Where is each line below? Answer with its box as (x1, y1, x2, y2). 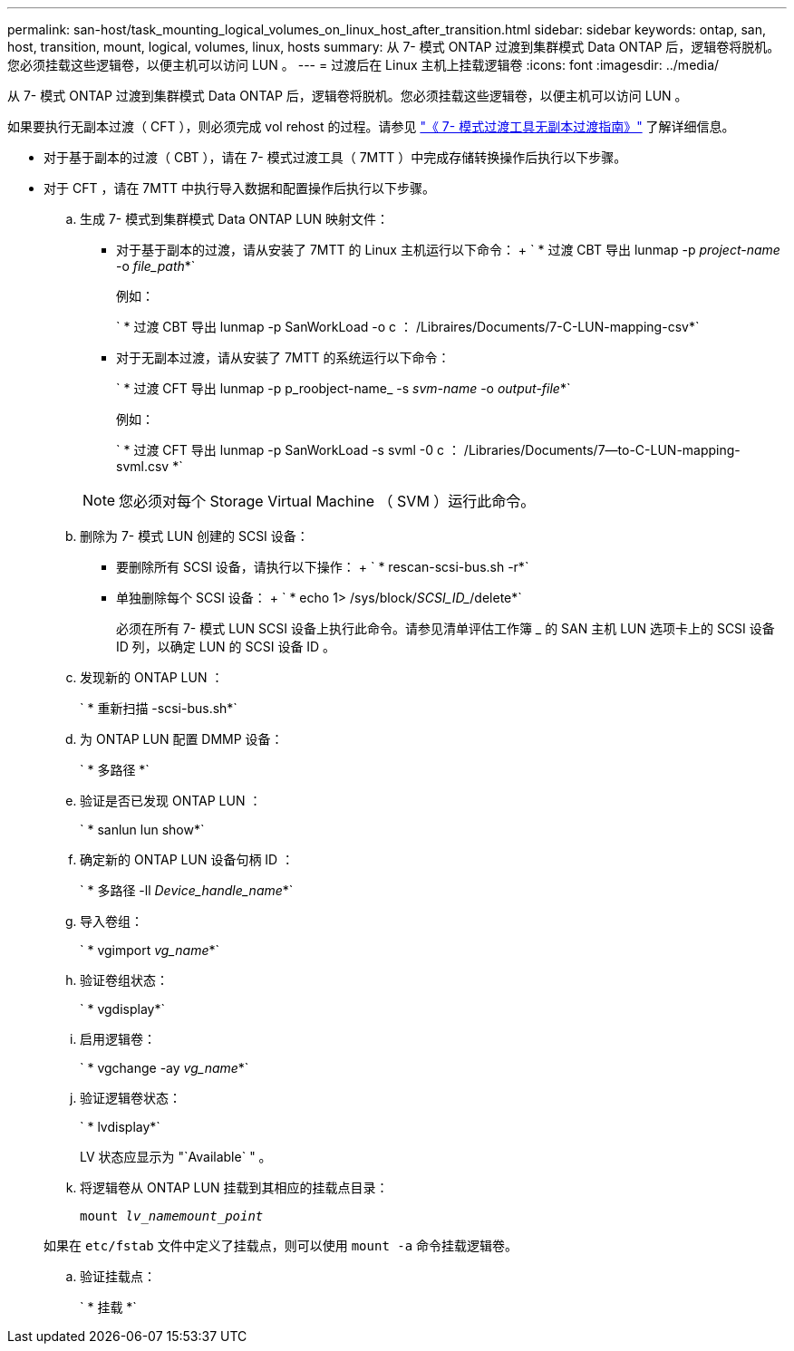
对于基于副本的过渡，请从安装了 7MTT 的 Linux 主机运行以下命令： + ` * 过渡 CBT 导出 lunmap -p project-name (116, 242, 780, 257)
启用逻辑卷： (80, 1031, 156, 1047)
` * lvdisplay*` (80, 1119, 160, 1134)
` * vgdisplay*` (80, 1001, 165, 1017)
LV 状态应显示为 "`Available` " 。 (80, 1149, 272, 1164)
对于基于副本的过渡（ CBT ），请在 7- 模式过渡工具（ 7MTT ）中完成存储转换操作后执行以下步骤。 (44, 150, 627, 165)
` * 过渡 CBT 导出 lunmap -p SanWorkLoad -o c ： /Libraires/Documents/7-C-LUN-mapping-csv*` (116, 319, 700, 334)
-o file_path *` (116, 258, 196, 274)
